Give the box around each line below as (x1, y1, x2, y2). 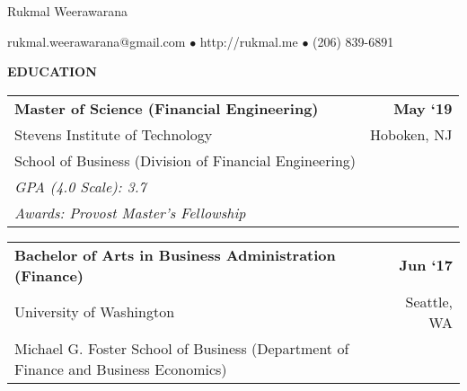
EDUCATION (7, 62, 97, 81)
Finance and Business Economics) (14, 358, 227, 379)
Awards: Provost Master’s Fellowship (14, 201, 246, 223)
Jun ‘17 (399, 254, 453, 276)
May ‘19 (393, 97, 453, 119)
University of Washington (14, 301, 175, 323)
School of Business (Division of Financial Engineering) (14, 149, 357, 171)
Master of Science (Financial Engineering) (14, 97, 319, 119)
